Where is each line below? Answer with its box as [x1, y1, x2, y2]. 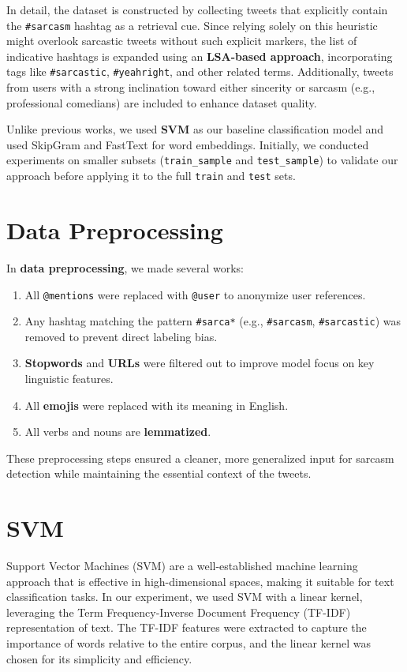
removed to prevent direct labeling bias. [24, 328, 218, 344]
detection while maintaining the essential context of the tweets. [6, 465, 312, 482]
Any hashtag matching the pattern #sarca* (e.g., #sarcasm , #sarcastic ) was [24, 313, 401, 329]
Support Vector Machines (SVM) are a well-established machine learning [6, 557, 358, 574]
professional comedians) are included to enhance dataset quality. [6, 94, 317, 111]
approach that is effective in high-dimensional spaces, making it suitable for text [6, 573, 394, 589]
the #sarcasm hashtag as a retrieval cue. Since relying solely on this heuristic [6, 17, 378, 33]
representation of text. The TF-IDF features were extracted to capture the [6, 619, 367, 636]
